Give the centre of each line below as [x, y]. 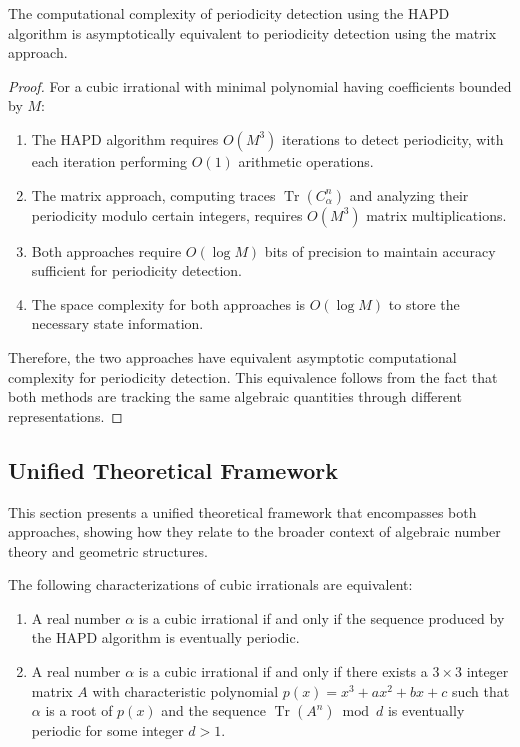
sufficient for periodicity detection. [136, 270]
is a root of [79, 710]
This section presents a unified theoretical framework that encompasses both [242, 511]
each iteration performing [109, 160]
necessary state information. [117, 323]
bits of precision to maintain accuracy [380, 250]
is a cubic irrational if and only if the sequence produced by [321, 617]
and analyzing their [409, 194]
